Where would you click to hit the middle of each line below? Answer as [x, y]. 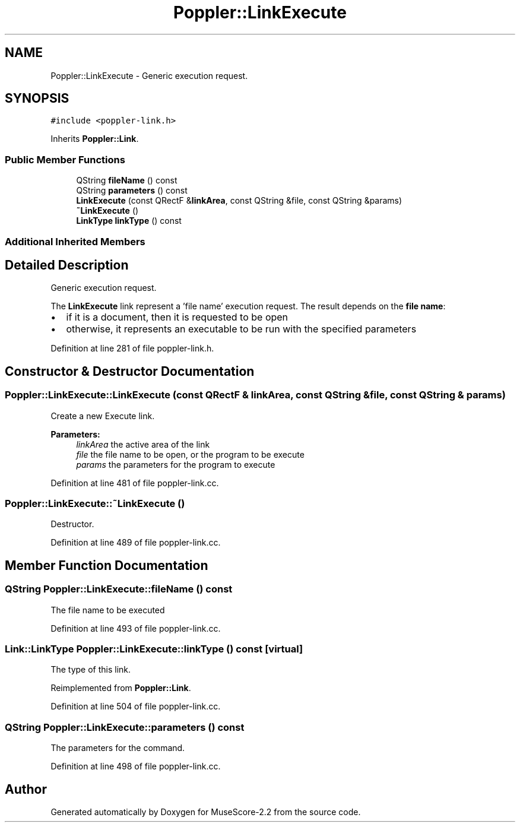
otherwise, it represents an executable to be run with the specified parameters [241, 329]
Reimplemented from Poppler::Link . [121, 688]
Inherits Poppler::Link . [95, 139]
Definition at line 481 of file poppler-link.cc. [135, 483]
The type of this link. [91, 670]
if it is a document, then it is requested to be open [177, 317]
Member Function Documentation [107, 565]
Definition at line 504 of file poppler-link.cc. [136, 706]
